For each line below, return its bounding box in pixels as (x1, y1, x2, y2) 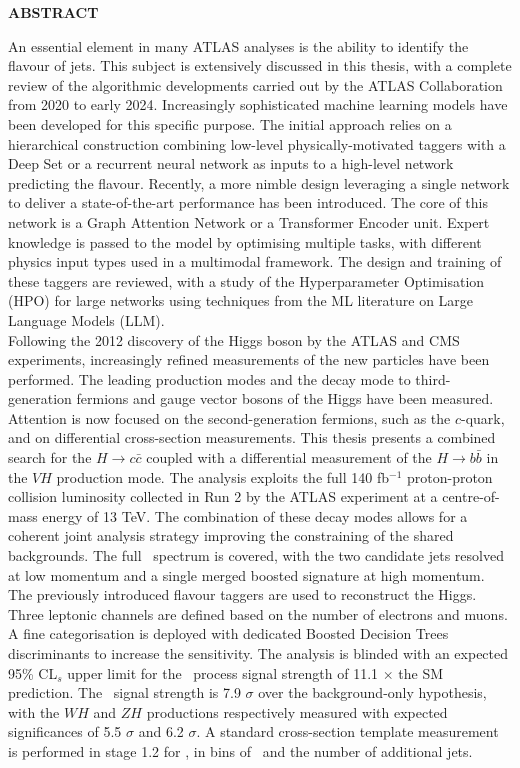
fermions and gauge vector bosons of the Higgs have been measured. (76, 388, 494, 409)
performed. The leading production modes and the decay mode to (8, 368, 411, 389)
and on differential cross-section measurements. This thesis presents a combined (8, 427, 496, 448)
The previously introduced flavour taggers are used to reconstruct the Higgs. (8, 584, 477, 605)
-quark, (461, 407, 505, 428)
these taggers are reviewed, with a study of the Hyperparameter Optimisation (8, 270, 485, 291)
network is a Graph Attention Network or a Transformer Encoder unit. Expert (8, 211, 490, 232)
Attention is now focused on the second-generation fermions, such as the (8, 407, 451, 428)
